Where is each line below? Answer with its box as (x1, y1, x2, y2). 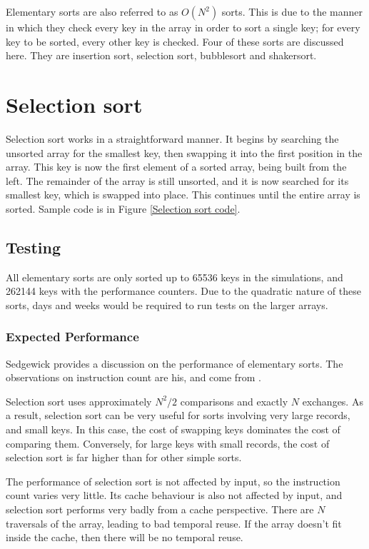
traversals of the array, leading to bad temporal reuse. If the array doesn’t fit (6, 515, 342, 530)
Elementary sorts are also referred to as (6, 4, 178, 19)
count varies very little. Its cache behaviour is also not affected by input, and (6, 488, 343, 503)
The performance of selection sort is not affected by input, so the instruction (6, 473, 340, 488)
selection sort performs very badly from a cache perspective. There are (6, 502, 314, 517)
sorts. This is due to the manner (221, 4, 363, 19)
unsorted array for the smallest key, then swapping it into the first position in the (6, 145, 363, 160)
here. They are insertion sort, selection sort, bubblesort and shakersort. (6, 48, 317, 63)
